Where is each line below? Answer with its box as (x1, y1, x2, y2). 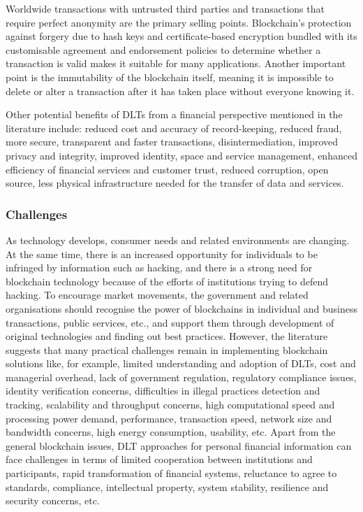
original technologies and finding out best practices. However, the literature (6, 329, 328, 343)
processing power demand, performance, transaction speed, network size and (6, 411, 332, 425)
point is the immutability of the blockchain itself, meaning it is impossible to (6, 69, 334, 84)
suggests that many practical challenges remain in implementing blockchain (6, 342, 328, 357)
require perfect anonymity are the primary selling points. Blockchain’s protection (6, 15, 352, 29)
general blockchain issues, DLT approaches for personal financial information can (6, 438, 352, 453)
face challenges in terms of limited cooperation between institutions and (6, 452, 313, 467)
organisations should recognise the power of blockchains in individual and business (6, 301, 357, 315)
